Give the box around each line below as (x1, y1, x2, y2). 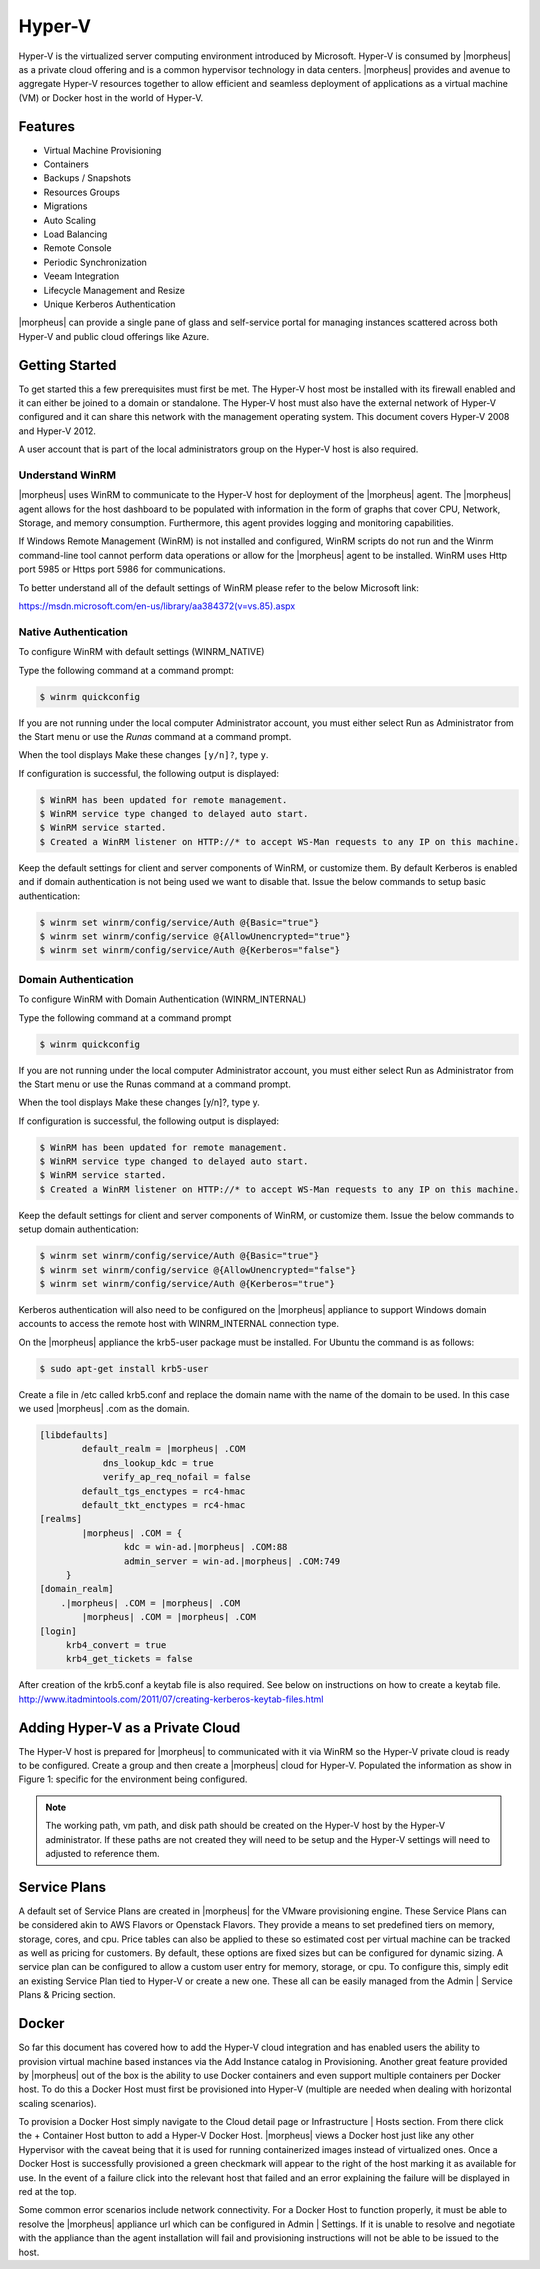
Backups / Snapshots (43, 172, 132, 184)
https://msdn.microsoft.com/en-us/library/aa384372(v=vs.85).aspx (18, 600, 296, 612)
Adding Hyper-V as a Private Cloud (18, 1719, 241, 1736)
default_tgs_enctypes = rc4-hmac (81, 1485, 246, 1497)
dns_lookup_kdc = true (102, 1457, 214, 1469)
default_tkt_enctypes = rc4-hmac (81, 1500, 246, 1511)
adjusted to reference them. (45, 1847, 160, 1859)
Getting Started (18, 356, 117, 374)
